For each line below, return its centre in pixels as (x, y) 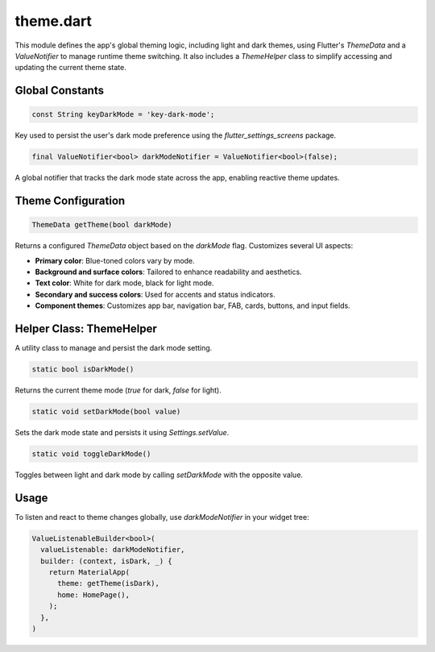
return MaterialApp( (89, 573)
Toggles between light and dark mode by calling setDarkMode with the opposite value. (159, 475)
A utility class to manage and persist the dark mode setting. (114, 348)
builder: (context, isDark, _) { (106, 561)
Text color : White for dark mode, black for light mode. (124, 283)
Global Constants (60, 91)
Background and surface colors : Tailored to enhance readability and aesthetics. (168, 272)
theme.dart (54, 21)
